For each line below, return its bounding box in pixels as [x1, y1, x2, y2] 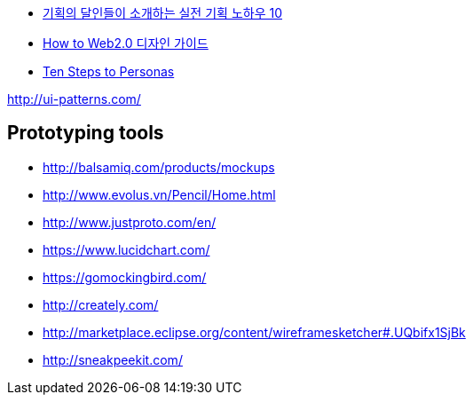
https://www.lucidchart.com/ [43, 241, 210, 257]
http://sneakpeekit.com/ [43, 351, 183, 367]
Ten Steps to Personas [43, 64, 175, 79]
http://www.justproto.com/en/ [43, 214, 217, 230]
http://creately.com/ [43, 296, 159, 312]
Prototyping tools [7, 122, 164, 145]
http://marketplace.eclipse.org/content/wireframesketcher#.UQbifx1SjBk [43, 324, 466, 340]
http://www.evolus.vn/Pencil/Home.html [43, 186, 276, 202]
